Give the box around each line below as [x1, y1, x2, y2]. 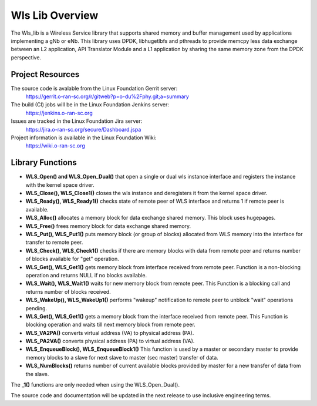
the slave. [25, 370, 49, 377]
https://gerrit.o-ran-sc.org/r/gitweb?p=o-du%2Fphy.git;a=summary [25, 93, 189, 100]
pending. [25, 304, 47, 311]
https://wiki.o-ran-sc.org [25, 142, 85, 149]
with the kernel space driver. [25, 181, 95, 188]
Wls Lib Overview [11, 9, 99, 22]
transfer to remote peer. [25, 239, 83, 246]
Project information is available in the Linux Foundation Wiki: [11, 134, 157, 141]
